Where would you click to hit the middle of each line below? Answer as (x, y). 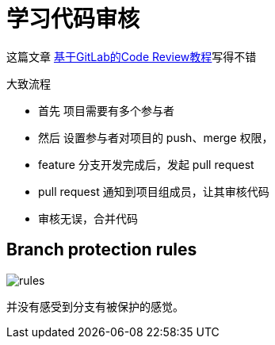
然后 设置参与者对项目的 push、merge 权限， (156, 137)
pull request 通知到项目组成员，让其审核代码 (154, 191)
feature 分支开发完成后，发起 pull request (146, 164)
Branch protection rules (102, 250)
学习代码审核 (73, 19)
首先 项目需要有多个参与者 (106, 110)
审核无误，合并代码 (88, 218)
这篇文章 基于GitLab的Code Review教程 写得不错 (132, 56)
